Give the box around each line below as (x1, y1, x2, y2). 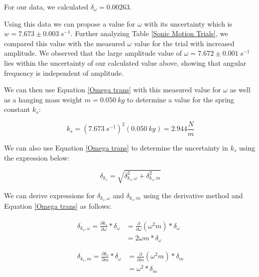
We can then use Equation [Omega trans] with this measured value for (4, 84, 221, 95)
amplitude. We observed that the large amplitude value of (4, 48, 182, 58)
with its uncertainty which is (144, 18, 232, 29)
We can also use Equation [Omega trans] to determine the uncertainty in (4, 143, 228, 153)
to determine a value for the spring (127, 94, 234, 104)
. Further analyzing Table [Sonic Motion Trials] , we (70, 28, 228, 39)
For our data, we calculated (4, 2, 88, 12)
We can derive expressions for (4, 190, 95, 200)
